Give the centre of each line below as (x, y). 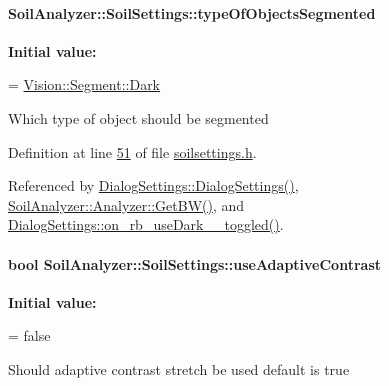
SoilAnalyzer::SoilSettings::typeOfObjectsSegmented (192, 12)
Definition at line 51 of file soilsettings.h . (132, 151)
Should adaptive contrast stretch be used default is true (179, 368)
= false (29, 335)
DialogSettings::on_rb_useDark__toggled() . (146, 224)
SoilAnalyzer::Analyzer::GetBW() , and (126, 204)
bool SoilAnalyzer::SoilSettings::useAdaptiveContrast (195, 263)
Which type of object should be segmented (138, 117)
